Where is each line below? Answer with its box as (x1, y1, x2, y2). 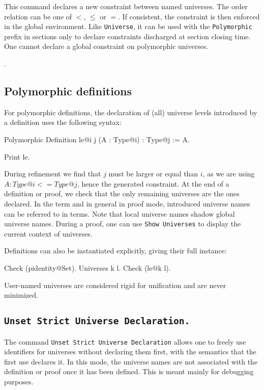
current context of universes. (4, 228, 93, 239)
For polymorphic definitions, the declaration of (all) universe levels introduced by (4, 107, 257, 117)
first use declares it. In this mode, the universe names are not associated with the (4, 356, 258, 367)
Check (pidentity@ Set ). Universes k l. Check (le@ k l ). (4, 263, 171, 273)
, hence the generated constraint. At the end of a (77, 178, 229, 189)
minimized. (4, 290, 38, 300)
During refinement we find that (4, 168, 101, 179)
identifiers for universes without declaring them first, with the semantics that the (4, 346, 256, 357)
